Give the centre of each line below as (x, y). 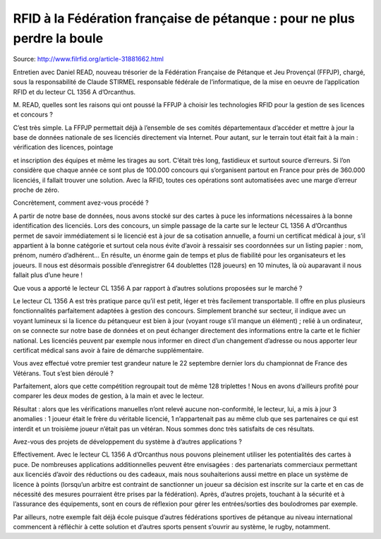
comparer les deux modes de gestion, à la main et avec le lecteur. (109, 396)
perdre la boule (58, 38)
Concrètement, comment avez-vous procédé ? (81, 203)
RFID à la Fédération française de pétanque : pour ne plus (184, 18)
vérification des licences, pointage (63, 147)
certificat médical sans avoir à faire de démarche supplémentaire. (108, 350)
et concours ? (33, 115)
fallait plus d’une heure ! (48, 275)
